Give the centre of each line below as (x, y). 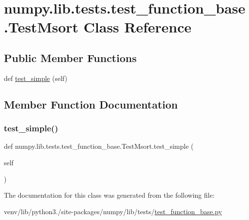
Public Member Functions (70, 57)
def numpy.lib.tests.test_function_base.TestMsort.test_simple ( (99, 146)
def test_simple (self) (36, 78)
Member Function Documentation (91, 104)
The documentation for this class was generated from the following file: (109, 195)
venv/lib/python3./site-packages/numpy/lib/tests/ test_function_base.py (113, 211)
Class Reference (138, 27)
